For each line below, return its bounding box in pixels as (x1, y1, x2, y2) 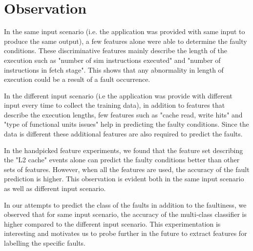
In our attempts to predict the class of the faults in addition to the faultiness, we (4, 199, 247, 210)
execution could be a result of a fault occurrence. (4, 74, 150, 84)
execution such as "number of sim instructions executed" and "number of (4, 55, 221, 65)
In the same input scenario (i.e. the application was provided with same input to (4, 26, 245, 37)
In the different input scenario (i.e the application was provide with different (4, 90, 232, 100)
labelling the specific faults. (4, 238, 86, 248)
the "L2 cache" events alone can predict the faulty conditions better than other (4, 154, 240, 165)
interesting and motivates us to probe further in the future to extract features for (4, 228, 247, 238)
